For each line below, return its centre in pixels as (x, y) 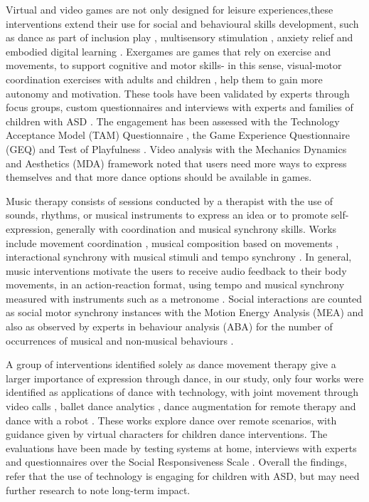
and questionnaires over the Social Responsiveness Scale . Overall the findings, (176, 462)
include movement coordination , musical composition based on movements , (172, 242)
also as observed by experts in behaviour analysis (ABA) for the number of (169, 326)
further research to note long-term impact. (98, 490)
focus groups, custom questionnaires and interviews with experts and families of (180, 107)
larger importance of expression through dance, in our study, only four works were (185, 378)
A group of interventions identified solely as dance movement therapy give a (171, 364)
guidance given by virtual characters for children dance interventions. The (167, 434)
